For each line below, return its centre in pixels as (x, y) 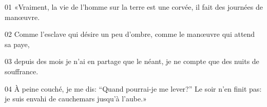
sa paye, (17, 44)
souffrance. (22, 71)
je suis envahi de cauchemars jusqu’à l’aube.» (76, 99)
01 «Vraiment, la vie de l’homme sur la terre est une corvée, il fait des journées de (134, 7)
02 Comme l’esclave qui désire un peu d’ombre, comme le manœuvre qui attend (130, 34)
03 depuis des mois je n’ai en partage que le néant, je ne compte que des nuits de (132, 61)
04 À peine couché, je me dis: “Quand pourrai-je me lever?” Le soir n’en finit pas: (133, 88)
